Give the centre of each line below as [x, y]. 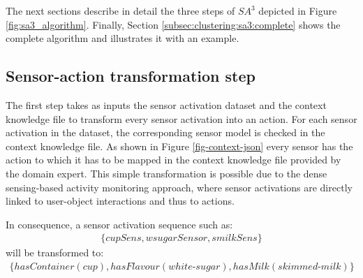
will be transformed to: [55, 253]
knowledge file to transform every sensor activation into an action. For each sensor [181, 118]
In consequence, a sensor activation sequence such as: [119, 224]
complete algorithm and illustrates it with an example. [123, 38]
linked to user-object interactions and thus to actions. [120, 201]
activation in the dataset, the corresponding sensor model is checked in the [165, 132]
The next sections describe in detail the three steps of [120, 10]
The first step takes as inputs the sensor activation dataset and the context [166, 104]
